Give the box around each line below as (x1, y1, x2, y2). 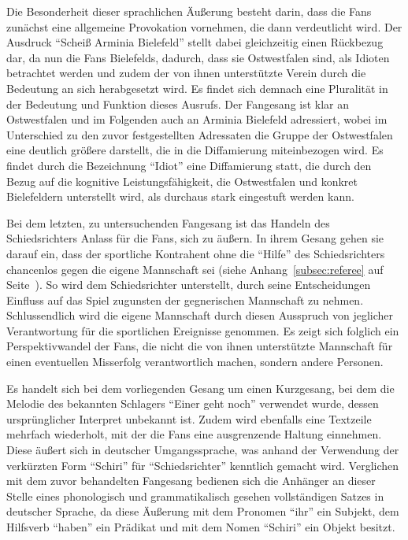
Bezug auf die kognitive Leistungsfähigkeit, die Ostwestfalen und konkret (6, 172, 358, 189)
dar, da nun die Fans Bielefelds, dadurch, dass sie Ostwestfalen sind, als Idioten (6, 49, 390, 65)
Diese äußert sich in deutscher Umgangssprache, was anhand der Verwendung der (6, 442, 399, 458)
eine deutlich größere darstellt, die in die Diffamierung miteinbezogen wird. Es (6, 142, 384, 158)
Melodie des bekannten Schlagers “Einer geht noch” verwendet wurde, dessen (6, 395, 379, 412)
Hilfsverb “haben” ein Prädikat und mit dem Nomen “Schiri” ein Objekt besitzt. (6, 519, 395, 534)
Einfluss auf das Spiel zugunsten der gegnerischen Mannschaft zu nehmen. (6, 291, 364, 308)
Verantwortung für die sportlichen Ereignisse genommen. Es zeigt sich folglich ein (6, 322, 399, 338)
